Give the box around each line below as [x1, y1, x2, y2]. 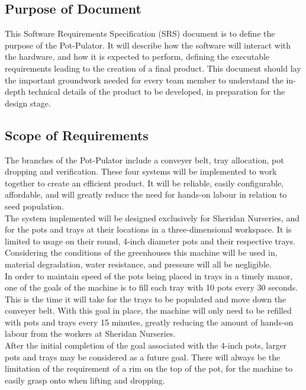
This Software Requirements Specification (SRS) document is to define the [5, 27, 275, 40]
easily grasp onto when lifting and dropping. [5, 373, 165, 386]
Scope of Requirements [5, 125, 149, 144]
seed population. [5, 199, 65, 212]
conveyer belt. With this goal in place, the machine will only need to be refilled [5, 304, 292, 317]
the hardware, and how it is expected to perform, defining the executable [5, 50, 270, 63]
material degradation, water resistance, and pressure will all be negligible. [5, 257, 272, 270]
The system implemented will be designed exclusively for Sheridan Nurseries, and [5, 211, 299, 224]
